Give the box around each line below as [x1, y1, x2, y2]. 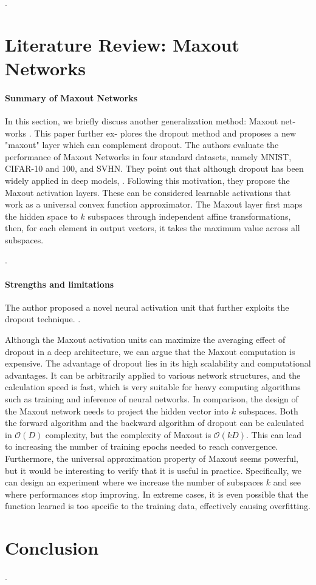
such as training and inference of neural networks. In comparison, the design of [5, 393, 298, 405]
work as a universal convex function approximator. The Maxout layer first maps [5, 198, 303, 211]
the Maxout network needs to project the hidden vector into [5, 404, 229, 417]
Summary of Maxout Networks [5, 91, 138, 104]
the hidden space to [5, 209, 78, 222]
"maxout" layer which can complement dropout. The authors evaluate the [5, 138, 279, 151]
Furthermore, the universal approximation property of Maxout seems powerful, [5, 452, 299, 464]
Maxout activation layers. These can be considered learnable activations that [5, 186, 291, 198]
